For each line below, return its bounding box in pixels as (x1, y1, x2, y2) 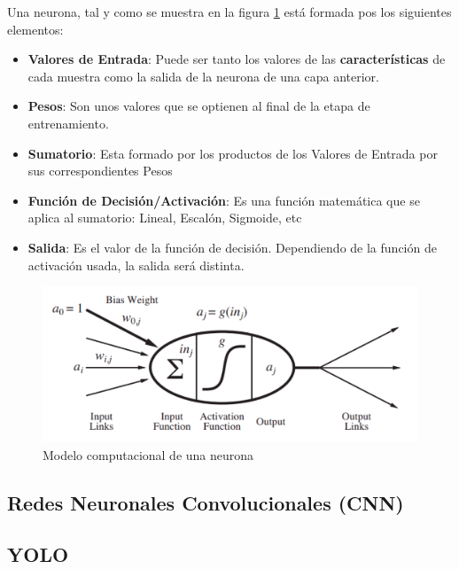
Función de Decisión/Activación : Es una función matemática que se (27, 191, 420, 209)
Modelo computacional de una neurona (43, 445, 254, 464)
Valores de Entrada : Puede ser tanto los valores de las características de (27, 50, 446, 68)
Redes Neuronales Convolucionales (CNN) (7, 488, 404, 516)
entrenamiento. (27, 113, 109, 132)
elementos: (7, 19, 64, 38)
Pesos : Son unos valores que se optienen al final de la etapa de (27, 97, 370, 115)
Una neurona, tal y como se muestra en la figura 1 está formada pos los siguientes (7, 3, 452, 20)
